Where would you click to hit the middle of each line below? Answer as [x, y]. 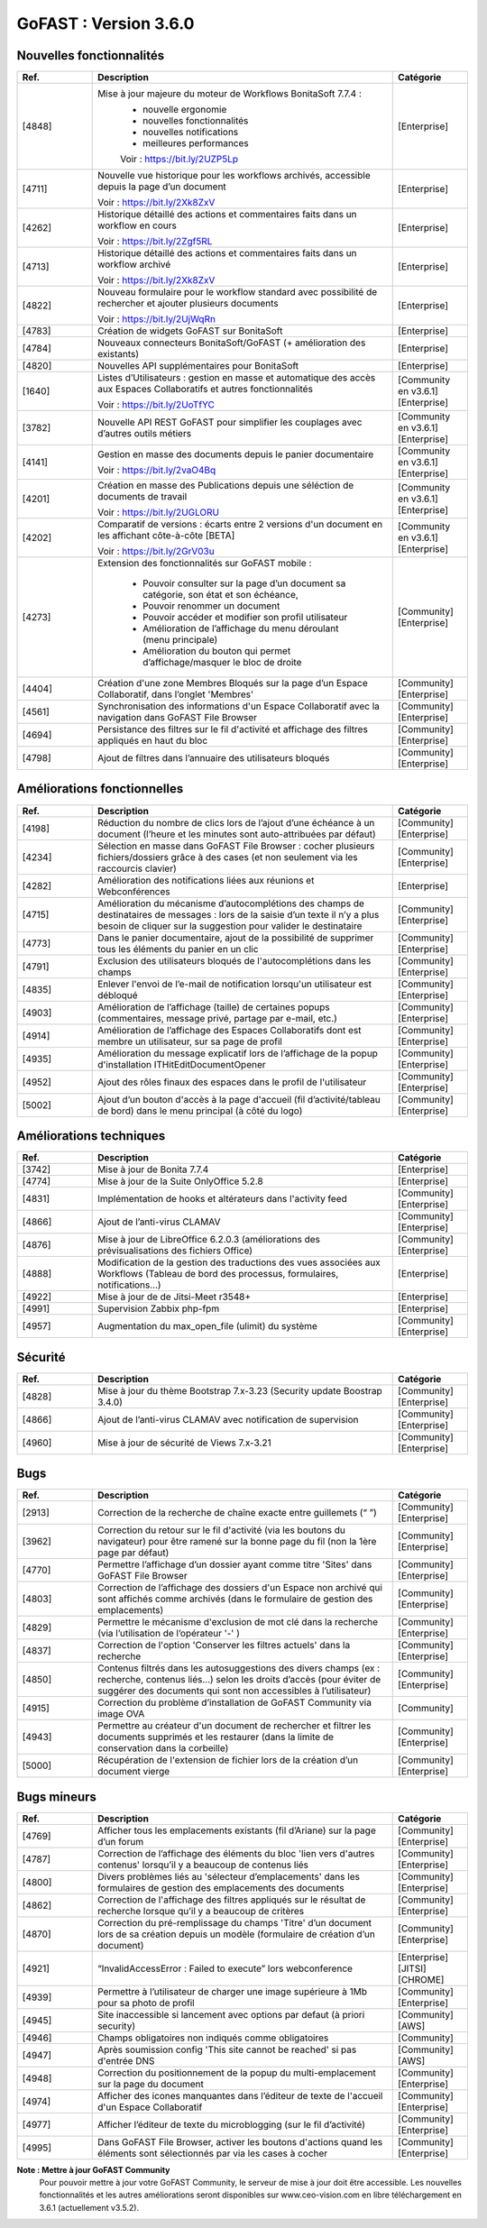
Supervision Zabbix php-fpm [159, 1309]
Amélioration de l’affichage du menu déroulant [241, 628]
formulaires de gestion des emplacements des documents [221, 1887]
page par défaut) [133, 1553]
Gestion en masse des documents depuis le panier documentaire [236, 454]
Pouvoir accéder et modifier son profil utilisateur [245, 618]
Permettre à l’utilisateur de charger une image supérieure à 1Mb [232, 1991]
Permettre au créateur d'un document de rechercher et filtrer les [234, 1726]
